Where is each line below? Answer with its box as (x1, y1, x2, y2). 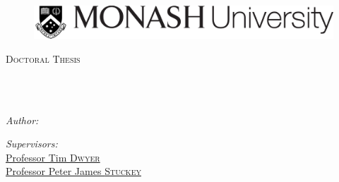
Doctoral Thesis (6, 51, 81, 66)
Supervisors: (6, 136, 58, 151)
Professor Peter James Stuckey (6, 164, 141, 178)
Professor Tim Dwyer (6, 150, 100, 164)
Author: (6, 112, 39, 127)
